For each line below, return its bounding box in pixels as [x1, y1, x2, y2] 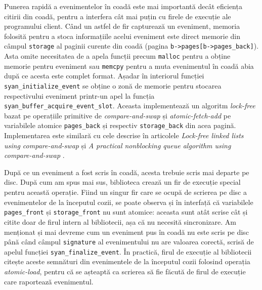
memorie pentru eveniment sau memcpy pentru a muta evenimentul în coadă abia [4, 60, 254, 71]
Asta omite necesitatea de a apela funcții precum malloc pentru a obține [4, 51, 231, 61]
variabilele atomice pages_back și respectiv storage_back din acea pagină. [4, 120, 236, 131]
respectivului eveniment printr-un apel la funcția [4, 90, 155, 101]
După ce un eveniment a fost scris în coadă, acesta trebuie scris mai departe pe [4, 167, 249, 177]
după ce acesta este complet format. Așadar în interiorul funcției [4, 70, 204, 81]
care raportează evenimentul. [4, 276, 94, 286]
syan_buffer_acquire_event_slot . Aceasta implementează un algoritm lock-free [4, 100, 255, 111]
